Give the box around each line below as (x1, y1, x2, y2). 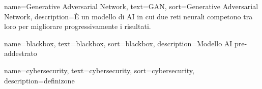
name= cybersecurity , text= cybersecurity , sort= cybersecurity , (4, 65, 194, 75)
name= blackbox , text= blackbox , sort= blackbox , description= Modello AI (4, 38, 232, 48)
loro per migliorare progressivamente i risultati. (4, 21, 151, 32)
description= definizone (4, 75, 75, 85)
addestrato (4, 48, 37, 58)
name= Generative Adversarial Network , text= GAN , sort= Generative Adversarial (4, 1, 258, 11)
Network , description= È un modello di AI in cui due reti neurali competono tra (4, 11, 253, 21)
